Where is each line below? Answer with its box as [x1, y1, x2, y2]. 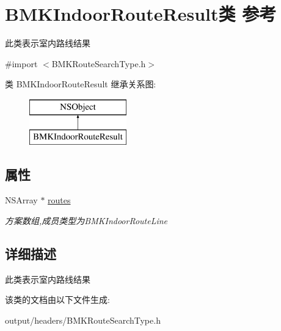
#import [5, 57, 38, 70]
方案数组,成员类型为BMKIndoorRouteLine [5, 214, 168, 227]
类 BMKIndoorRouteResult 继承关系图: [5, 78, 156, 90]
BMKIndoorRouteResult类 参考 [5, 1, 277, 26]
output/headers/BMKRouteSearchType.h [5, 313, 161, 326]
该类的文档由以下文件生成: [5, 293, 110, 306]
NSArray [5, 194, 38, 206]
